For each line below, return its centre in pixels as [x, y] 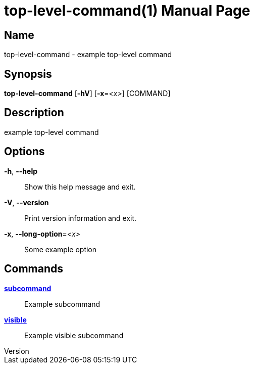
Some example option [61, 249]
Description [34, 113]
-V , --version [27, 202]
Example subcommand [62, 304]
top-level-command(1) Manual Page [127, 11]
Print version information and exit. [81, 218]
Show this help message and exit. [80, 187]
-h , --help [21, 171]
